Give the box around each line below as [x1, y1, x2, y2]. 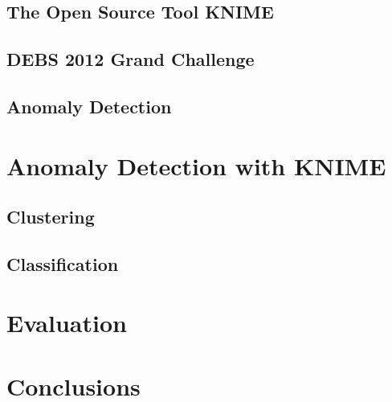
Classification [6, 251, 119, 276]
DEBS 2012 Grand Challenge [6, 47, 255, 72]
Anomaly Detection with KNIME [6, 149, 386, 182]
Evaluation [6, 306, 127, 339]
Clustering [6, 204, 95, 229]
